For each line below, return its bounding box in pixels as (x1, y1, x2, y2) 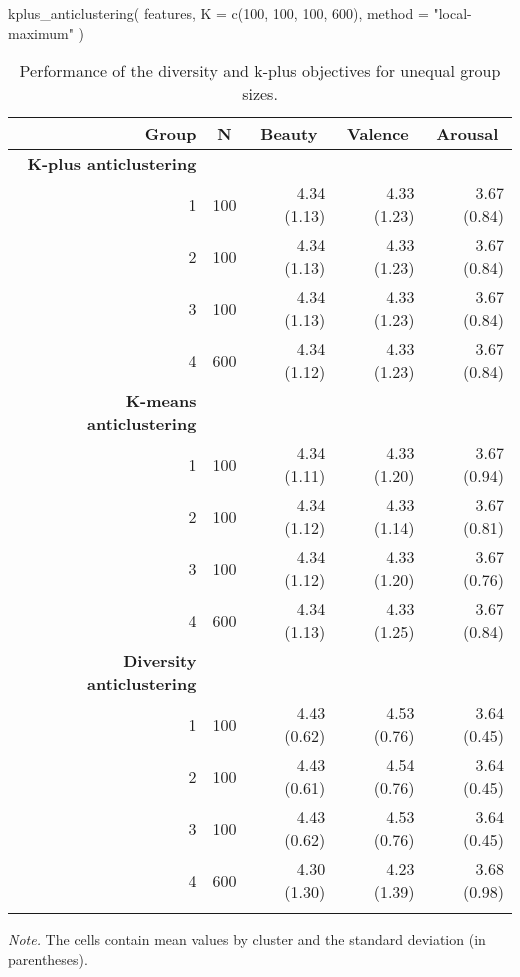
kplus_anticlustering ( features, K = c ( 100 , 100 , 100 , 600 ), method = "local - (8, 3, 472, 23)
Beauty (260, 122, 318, 146)
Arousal (436, 122, 499, 146)
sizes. (242, 82, 278, 106)
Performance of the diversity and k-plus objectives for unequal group (19, 59, 501, 83)
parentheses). (8, 948, 88, 969)
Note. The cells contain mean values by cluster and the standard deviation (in (8, 929, 486, 950)
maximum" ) (8, 22, 85, 43)
